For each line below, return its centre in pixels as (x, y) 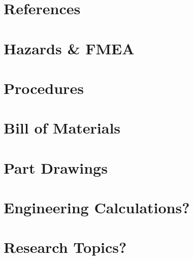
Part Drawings (56, 167)
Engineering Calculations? (97, 207)
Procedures (44, 88)
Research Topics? (65, 247)
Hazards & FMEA (69, 48)
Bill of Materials (62, 128)
